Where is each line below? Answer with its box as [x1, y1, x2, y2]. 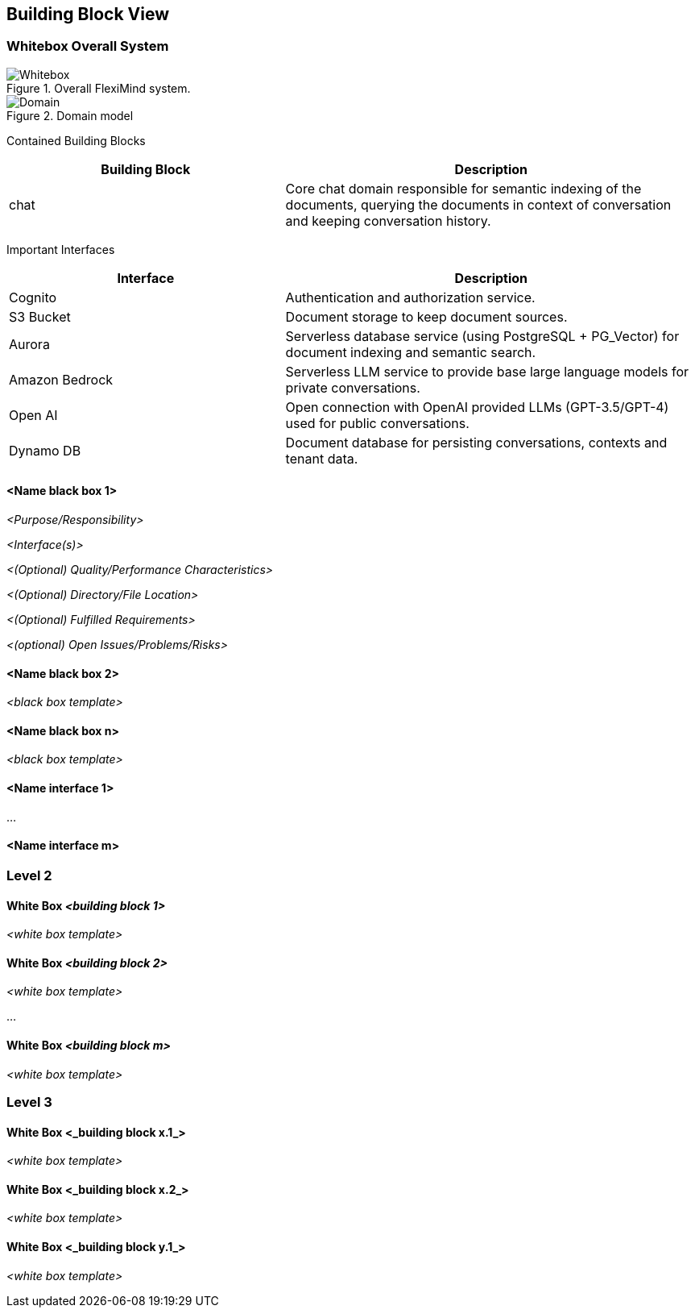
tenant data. [285, 450, 358, 467]
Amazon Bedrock [9, 371, 114, 388]
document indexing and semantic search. [285, 343, 536, 360]
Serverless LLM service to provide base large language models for [285, 363, 689, 380]
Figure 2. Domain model [6, 108, 134, 123]
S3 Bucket [9, 308, 71, 325]
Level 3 [6, 1093, 52, 1110]
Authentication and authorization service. [285, 289, 536, 306]
